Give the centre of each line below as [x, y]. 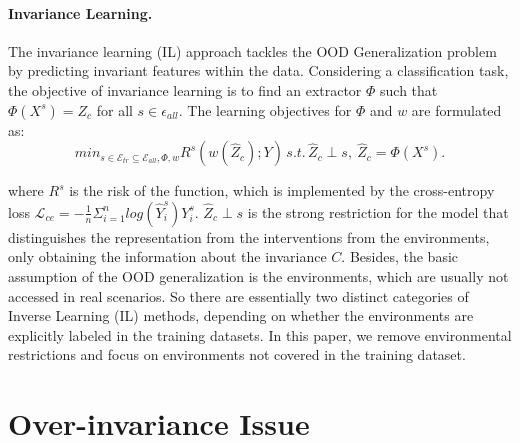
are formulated [456, 109]
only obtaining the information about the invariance [167, 256]
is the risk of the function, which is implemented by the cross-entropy [282, 190]
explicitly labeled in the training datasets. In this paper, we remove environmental [260, 334]
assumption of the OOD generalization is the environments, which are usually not [258, 275]
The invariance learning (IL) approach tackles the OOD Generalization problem [252, 50]
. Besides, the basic [400, 256]
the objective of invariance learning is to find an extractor [185, 89]
